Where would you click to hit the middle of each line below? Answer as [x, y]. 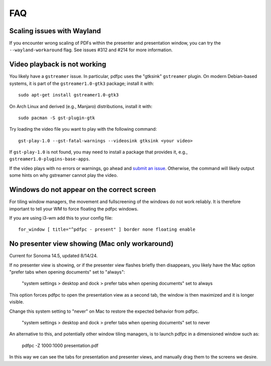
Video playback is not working [58, 65]
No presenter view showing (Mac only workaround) [91, 244]
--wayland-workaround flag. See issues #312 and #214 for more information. [91, 50]
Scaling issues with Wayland [55, 31]
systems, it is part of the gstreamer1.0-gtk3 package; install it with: [82, 83]
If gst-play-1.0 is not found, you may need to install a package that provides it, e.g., [98, 152]
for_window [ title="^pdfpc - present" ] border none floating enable [107, 230]
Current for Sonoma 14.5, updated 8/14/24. [53, 256]
